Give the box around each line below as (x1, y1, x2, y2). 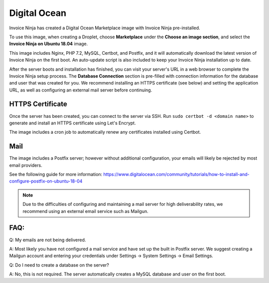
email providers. (9, 162, 42, 168)
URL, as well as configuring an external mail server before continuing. (9, 87, 152, 93)
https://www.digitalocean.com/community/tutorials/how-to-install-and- (103, 172, 250, 178)
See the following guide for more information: (9, 172, 103, 178)
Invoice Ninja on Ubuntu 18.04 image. (9, 41, 88, 47)
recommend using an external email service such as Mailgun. (22, 208, 149, 214)
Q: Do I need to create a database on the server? (9, 262, 110, 268)
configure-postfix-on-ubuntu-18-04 (9, 178, 83, 184)
